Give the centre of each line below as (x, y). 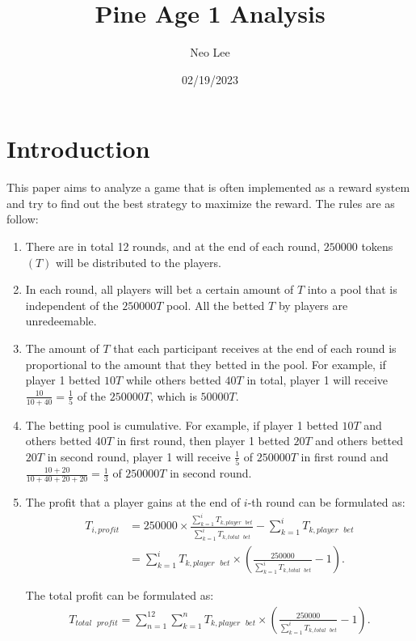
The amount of (62, 348)
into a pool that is (352, 289)
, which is (173, 395)
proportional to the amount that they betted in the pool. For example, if (206, 364)
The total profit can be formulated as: (120, 595)
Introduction (78, 149)
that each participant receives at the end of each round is (255, 348)
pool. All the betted (216, 305)
